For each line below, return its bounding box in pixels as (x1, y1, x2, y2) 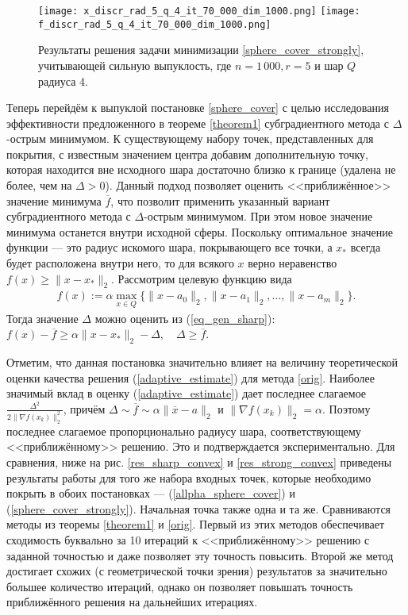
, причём (63, 400, 106, 417)
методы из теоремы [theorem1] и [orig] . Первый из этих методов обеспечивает (6, 516, 385, 532)
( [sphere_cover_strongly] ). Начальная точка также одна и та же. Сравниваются (6, 500, 391, 517)
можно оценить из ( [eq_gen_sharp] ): (94, 309, 275, 326)
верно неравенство (248, 255, 337, 271)
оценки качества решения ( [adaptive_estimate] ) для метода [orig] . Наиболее (6, 369, 375, 386)
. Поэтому (322, 400, 371, 417)
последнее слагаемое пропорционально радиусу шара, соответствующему (6, 422, 361, 439)
